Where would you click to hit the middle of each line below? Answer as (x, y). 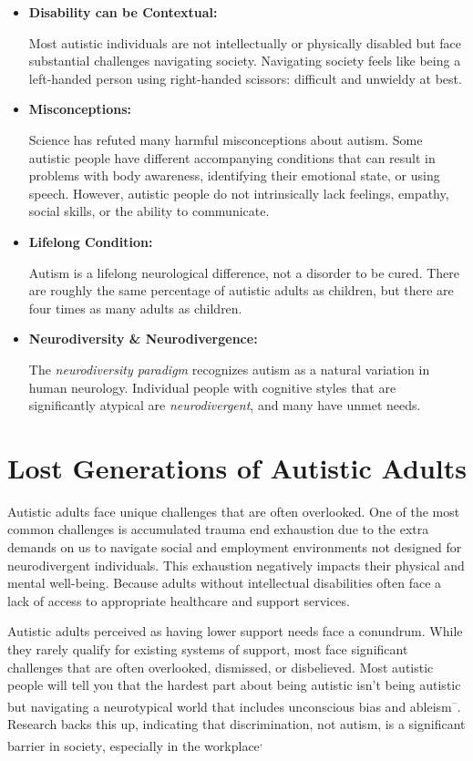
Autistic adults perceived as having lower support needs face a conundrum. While (235, 631)
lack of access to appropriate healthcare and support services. (179, 600)
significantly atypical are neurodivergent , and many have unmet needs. (225, 405)
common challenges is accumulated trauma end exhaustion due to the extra (218, 529)
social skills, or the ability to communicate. (149, 211)
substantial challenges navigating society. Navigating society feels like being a (245, 61)
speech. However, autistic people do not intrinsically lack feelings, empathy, (239, 193)
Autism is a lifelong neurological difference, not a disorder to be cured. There (244, 272)
